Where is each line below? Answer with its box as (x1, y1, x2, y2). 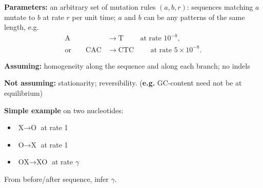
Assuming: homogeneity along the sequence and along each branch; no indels (4, 60, 250, 71)
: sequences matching (187, 2, 253, 12)
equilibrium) (4, 88, 43, 98)
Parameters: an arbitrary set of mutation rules (4, 2, 156, 12)
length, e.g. (4, 22, 39, 32)
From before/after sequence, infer (4, 174, 109, 184)
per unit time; (72, 11, 116, 22)
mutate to (4, 11, 35, 22)
